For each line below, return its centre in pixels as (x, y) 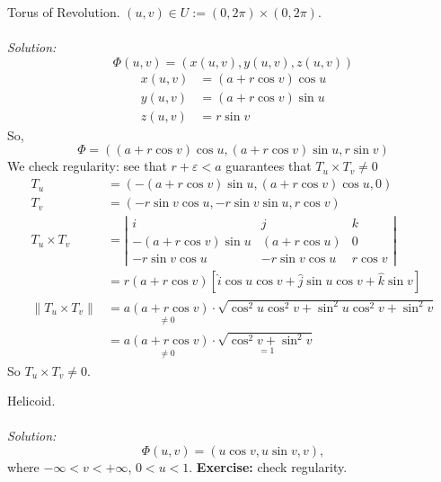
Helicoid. (31, 401)
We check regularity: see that (87, 166)
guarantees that (269, 166)
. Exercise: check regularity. (268, 466)
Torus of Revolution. (64, 12)
